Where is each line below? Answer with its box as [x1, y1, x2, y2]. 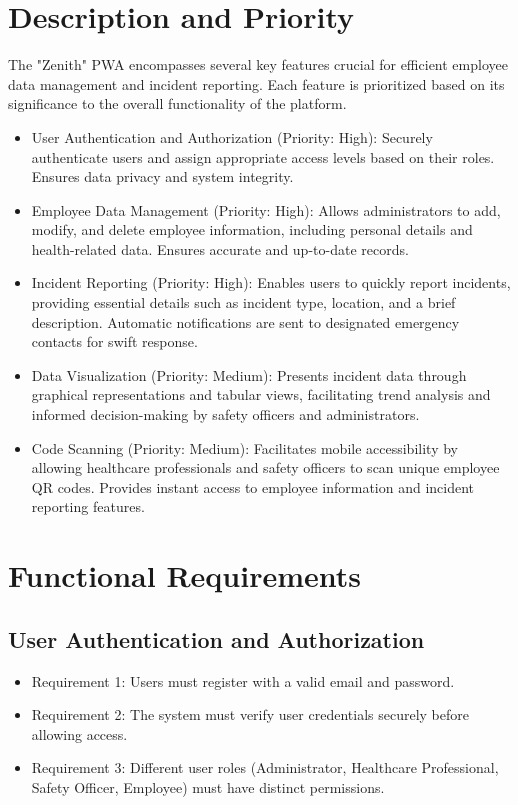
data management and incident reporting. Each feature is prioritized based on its [8, 73, 505, 94]
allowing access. [31, 723, 128, 744]
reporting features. [31, 496, 145, 517]
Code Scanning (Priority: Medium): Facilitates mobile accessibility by [31, 437, 458, 458]
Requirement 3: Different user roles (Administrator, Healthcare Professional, [31, 757, 499, 778]
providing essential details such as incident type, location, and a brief [31, 292, 456, 313]
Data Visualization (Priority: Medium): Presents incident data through [31, 364, 467, 385]
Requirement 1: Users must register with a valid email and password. [31, 670, 455, 691]
